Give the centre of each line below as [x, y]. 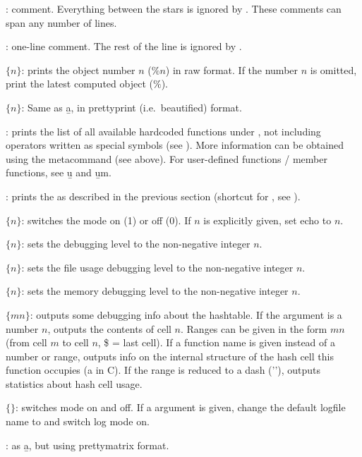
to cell [76, 342]
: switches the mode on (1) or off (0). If [106, 220]
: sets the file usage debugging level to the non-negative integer [157, 267]
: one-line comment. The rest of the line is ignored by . [124, 46]
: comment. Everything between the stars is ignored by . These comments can [174, 8]
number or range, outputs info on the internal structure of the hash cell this [170, 356]
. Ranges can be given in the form [254, 328]
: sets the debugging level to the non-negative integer [136, 244]
